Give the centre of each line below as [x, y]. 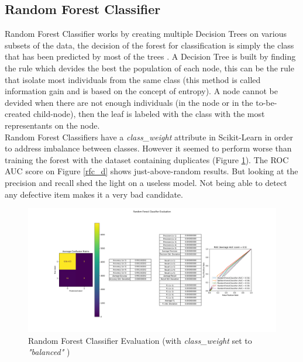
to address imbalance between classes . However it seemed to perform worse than [148, 148]
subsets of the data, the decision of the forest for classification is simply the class [149, 45]
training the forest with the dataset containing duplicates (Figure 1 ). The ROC [147, 159]
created [18, 114]
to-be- [266, 102]
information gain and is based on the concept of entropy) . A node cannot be [141, 91]
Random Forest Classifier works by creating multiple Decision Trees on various [146, 34]
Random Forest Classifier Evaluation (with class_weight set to [140, 340]
